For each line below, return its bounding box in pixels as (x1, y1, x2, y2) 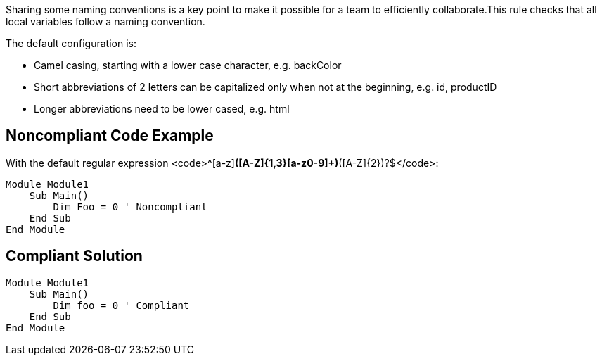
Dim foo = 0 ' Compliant (53, 299, 190, 311)
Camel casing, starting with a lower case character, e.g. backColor (34, 59, 342, 71)
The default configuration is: (6, 37, 136, 49)
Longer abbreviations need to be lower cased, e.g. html (34, 103, 290, 115)
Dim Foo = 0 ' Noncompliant (53, 201, 207, 213)
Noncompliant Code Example (6, 127, 214, 145)
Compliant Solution (6, 247, 143, 265)
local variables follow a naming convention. (6, 15, 205, 27)
